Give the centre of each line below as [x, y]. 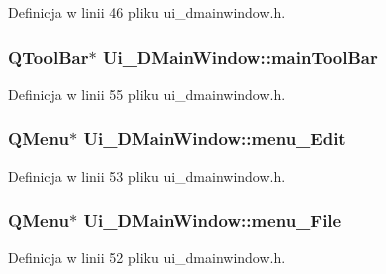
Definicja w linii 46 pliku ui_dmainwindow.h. [147, 12]
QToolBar [48, 56]
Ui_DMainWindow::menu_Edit [214, 138]
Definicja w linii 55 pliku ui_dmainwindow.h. [147, 93]
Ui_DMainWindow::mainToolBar [240, 56]
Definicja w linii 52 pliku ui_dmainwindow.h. [147, 257]
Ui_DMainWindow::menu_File [212, 220]
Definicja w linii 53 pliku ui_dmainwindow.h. [147, 175]
